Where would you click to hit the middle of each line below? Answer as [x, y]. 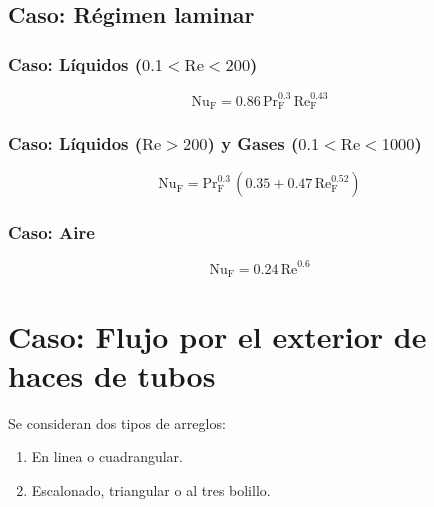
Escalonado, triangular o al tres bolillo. [151, 489]
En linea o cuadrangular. [107, 456]
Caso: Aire [51, 232]
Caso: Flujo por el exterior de [217, 335]
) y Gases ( [253, 142]
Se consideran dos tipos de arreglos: [117, 422]
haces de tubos [112, 374]
